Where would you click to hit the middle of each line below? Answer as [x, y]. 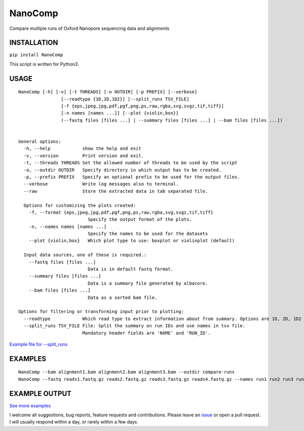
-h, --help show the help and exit [82, 149]
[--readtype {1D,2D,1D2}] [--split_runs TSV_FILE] [125, 99]
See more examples [30, 406]
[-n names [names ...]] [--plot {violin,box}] [120, 113]
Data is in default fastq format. [130, 269]
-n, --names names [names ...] [68, 226]
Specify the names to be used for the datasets [148, 234]
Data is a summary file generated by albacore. [148, 283]
